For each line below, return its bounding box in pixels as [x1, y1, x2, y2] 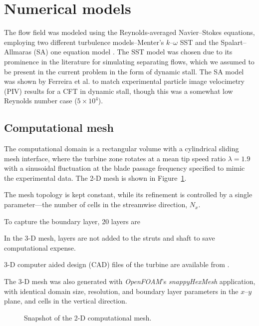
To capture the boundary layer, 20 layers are [4, 216, 140, 226]
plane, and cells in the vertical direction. [4, 296, 127, 306]
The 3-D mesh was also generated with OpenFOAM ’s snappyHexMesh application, [4, 276, 256, 287]
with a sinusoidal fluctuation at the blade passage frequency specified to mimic [4, 163, 245, 173]
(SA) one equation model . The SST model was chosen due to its [33, 46, 233, 57]
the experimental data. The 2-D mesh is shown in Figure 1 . [4, 172, 187, 183]
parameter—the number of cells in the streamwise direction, [4, 199, 188, 210]
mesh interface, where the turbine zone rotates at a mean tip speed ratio [4, 153, 226, 163]
